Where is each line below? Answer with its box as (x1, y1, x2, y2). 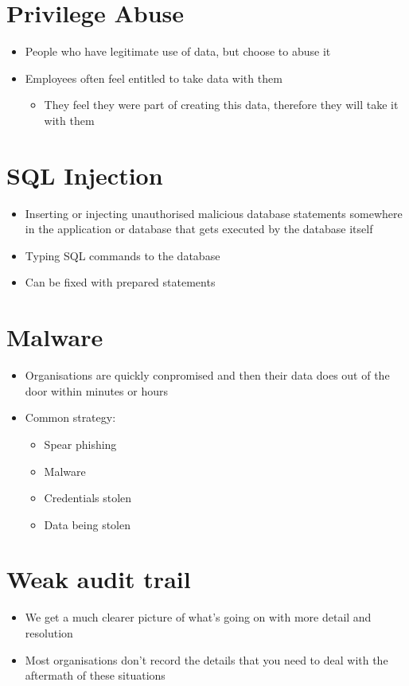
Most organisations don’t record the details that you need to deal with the (25, 651, 388, 668)
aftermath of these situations (25, 667, 166, 684)
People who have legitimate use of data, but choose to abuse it (25, 43, 331, 60)
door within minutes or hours (25, 382, 168, 399)
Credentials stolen (44, 489, 132, 506)
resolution (25, 625, 73, 641)
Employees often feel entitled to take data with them (25, 69, 282, 86)
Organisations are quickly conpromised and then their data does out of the (25, 367, 390, 384)
